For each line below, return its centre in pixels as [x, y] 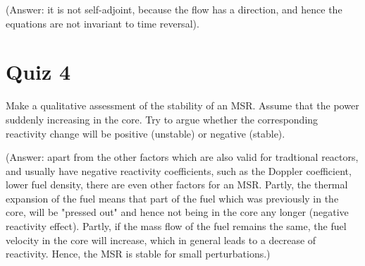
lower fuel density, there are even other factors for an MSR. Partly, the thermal [177, 185]
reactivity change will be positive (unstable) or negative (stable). [146, 133]
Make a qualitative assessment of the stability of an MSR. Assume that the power [182, 105]
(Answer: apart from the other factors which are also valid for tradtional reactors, [182, 157]
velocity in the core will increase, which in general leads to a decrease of [161, 240]
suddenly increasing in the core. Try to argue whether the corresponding [162, 119]
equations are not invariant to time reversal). [103, 23]
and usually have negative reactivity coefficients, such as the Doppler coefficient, [179, 170]
